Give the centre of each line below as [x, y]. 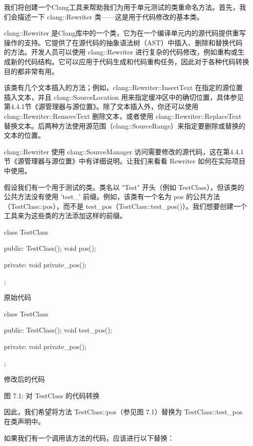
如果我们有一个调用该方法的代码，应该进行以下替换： [89, 437]
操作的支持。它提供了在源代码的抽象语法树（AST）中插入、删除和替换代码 [123, 42]
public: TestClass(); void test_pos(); [58, 330]
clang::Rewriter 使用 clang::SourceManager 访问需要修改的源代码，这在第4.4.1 [124, 151]
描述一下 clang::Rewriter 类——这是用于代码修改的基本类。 [110, 16]
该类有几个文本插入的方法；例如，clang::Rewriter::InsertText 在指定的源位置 [123, 87]
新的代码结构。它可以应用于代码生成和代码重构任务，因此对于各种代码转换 [130, 61]
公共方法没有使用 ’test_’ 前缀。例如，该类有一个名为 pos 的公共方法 [112, 196]
